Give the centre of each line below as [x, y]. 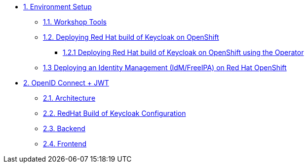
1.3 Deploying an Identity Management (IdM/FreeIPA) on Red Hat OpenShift [165, 68]
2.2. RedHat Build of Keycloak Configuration [115, 113]
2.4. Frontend [65, 144]
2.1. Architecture [69, 98]
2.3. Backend [64, 128]
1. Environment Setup [58, 7]
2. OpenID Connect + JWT [66, 83]
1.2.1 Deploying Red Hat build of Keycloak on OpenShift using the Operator [183, 52]
